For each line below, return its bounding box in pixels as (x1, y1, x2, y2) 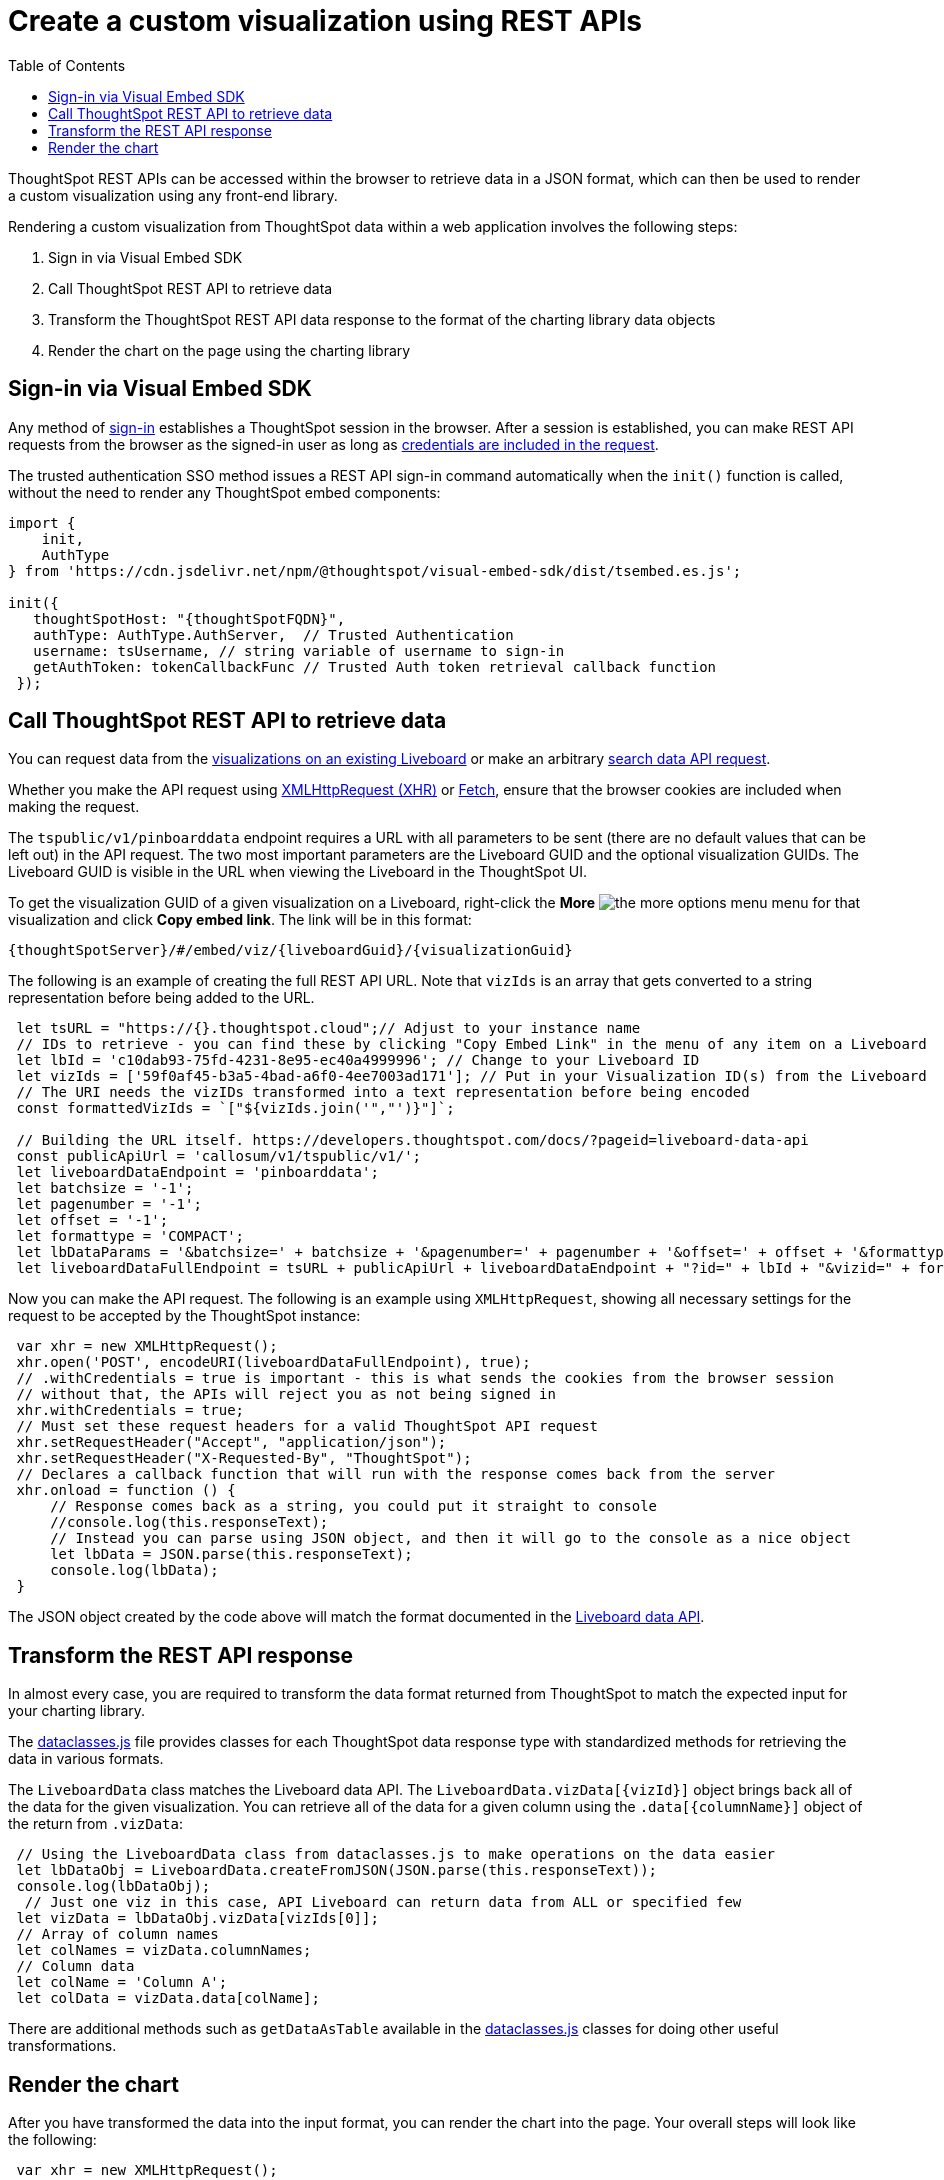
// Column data (16, 1958, 135, 1975)
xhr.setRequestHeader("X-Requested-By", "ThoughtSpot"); (16, 1450, 472, 1467)
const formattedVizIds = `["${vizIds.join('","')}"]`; (16, 1100, 455, 1117)
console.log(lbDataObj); (16, 1878, 211, 1895)
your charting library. (8, 1702, 146, 1720)
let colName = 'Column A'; (16, 1974, 228, 1991)
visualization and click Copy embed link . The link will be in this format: (8, 911, 472, 929)
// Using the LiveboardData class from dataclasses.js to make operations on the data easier (16, 1846, 776, 1863)
